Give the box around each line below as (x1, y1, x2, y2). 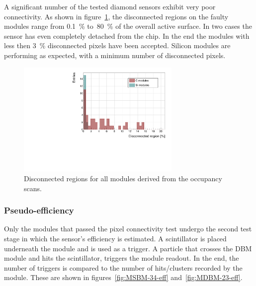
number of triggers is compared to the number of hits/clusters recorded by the (4, 262, 243, 273)
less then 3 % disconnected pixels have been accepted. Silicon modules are (4, 40, 231, 51)
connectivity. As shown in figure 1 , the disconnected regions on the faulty (4, 11, 229, 21)
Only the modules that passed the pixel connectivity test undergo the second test (4, 223, 252, 234)
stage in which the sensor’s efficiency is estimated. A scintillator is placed (4, 233, 227, 243)
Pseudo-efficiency (4, 204, 74, 216)
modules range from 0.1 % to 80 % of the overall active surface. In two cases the (4, 21, 252, 31)
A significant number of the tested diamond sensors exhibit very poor (4, 1, 216, 11)
